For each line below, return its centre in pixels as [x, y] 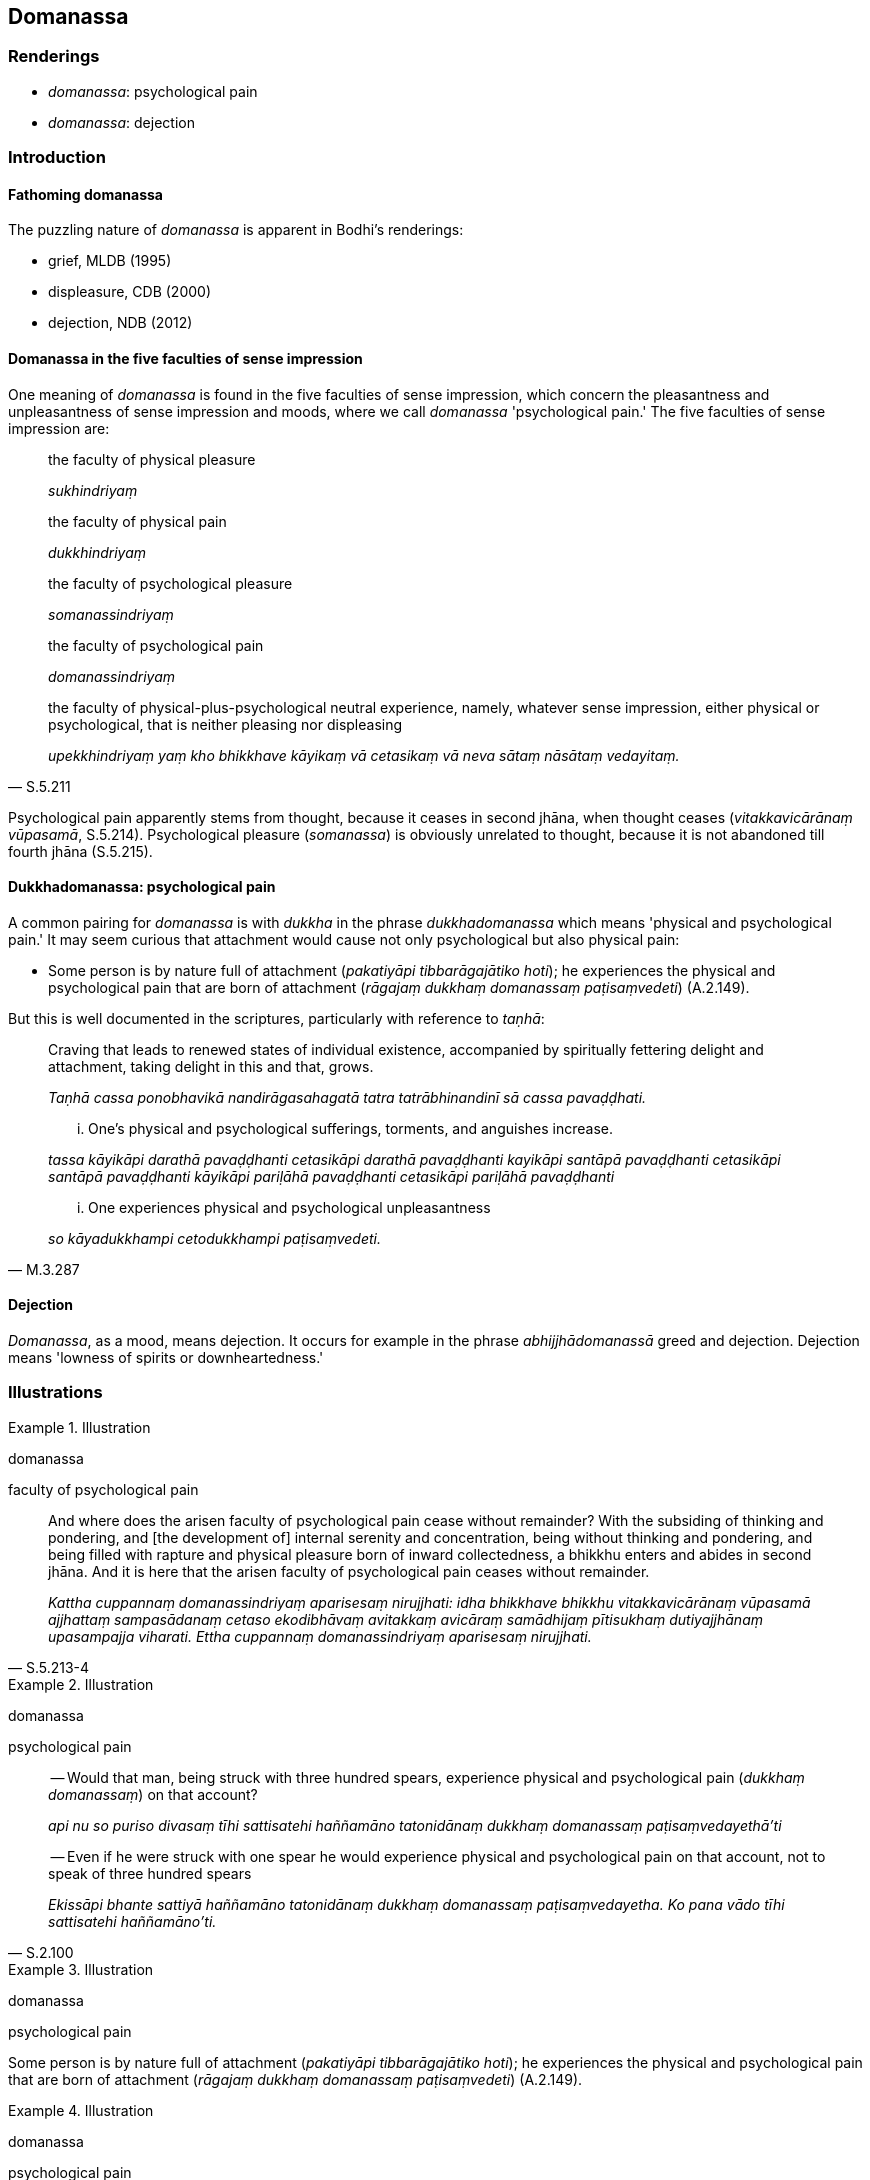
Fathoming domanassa [85, 194]
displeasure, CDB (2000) [129, 292]
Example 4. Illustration [81, 2110]
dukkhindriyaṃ [97, 552]
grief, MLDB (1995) [110, 261]
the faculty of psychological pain [156, 645]
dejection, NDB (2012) [120, 323]
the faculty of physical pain [137, 521]
